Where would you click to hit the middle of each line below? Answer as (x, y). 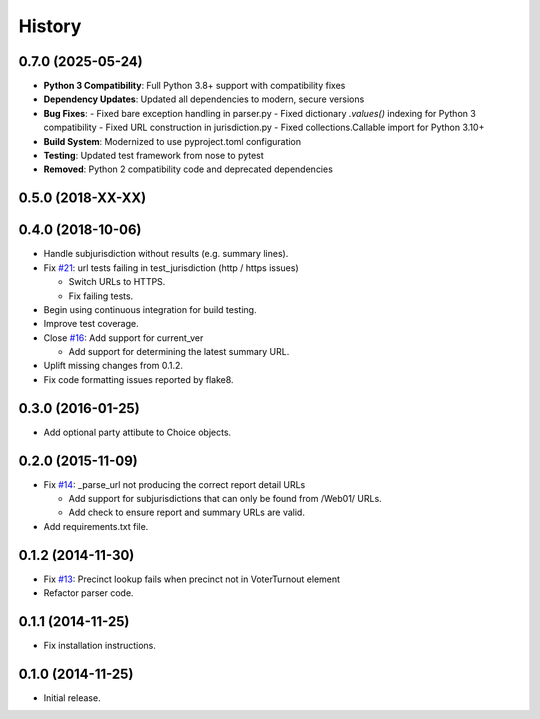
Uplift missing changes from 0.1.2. (113, 366)
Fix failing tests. (101, 296)
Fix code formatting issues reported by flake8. (138, 379)
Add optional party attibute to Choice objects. (137, 432)
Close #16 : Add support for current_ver (123, 337)
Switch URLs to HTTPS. (117, 282)
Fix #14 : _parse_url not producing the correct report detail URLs (174, 484)
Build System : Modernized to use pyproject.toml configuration (172, 141)
